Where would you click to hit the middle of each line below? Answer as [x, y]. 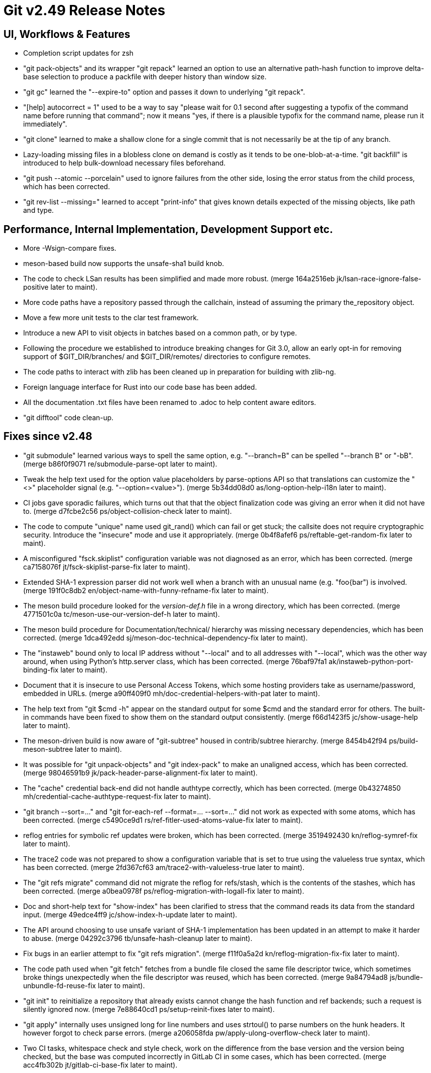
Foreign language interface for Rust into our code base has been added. [140, 387]
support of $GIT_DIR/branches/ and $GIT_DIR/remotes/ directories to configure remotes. [167, 357]
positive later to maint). [60, 287]
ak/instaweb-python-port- [371, 661]
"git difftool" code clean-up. [68, 418]
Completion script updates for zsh [78, 53]
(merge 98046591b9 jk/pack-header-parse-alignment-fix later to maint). [140, 772]
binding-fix [41, 670]
